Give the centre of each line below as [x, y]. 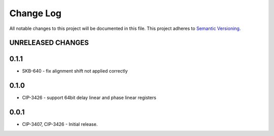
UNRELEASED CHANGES [49, 43]
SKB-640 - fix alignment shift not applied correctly [75, 71]
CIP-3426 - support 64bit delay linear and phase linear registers [89, 98]
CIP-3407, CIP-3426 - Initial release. [60, 124]
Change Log [36, 13]
